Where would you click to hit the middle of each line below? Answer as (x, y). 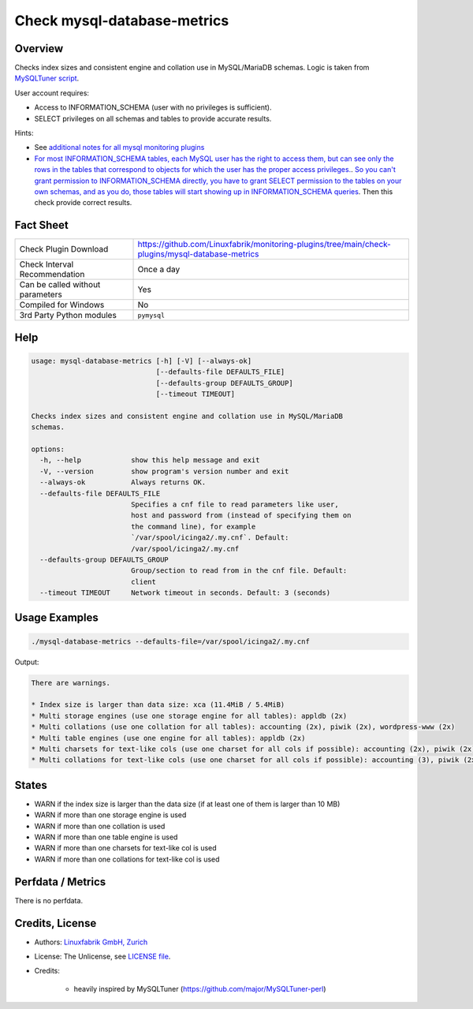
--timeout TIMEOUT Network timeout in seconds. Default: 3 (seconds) (185, 593)
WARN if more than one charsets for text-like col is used (125, 848)
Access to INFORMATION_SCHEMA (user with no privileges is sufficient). (153, 107)
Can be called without (60, 285)
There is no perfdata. (48, 900)
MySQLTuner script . (47, 78)
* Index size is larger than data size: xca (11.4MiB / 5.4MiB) (158, 705)
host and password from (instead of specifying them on (241, 516)
